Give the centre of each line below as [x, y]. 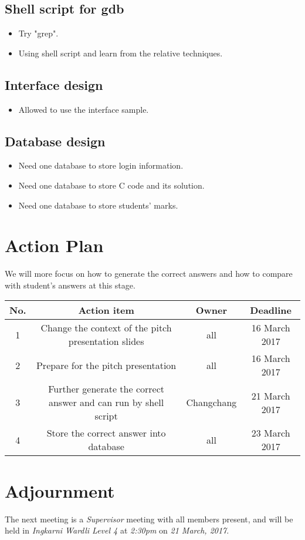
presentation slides [106, 341]
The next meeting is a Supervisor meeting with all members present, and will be [149, 519]
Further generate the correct [106, 389]
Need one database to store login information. [101, 165]
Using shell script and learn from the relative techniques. [121, 53]
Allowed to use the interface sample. [84, 109]
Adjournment [60, 490]
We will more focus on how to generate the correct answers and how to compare [149, 274]
